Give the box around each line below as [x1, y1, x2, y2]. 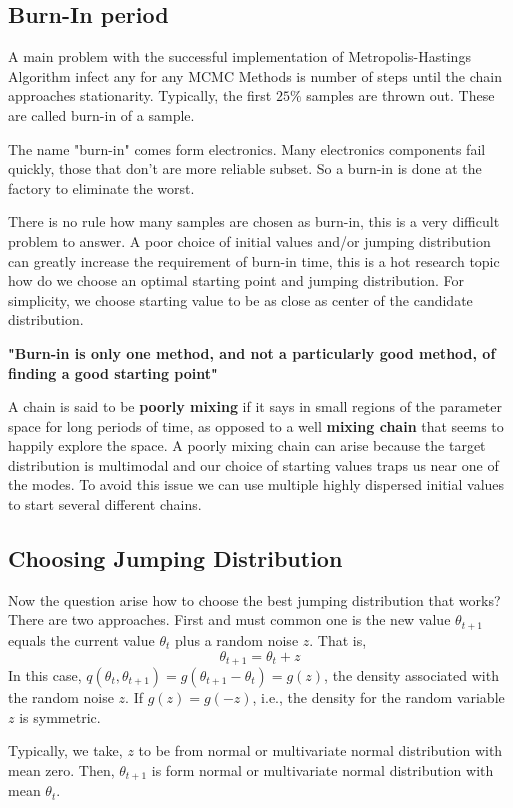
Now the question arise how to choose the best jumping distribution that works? [8, 589, 501, 610]
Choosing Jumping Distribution [8, 543, 343, 574]
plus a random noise [175, 629, 299, 650]
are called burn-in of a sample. [8, 104, 195, 125]
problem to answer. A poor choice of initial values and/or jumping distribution [8, 230, 491, 251]
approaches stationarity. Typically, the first [8, 85, 272, 106]
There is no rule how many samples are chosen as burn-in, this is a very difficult [8, 211, 500, 232]
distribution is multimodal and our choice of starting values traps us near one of [8, 454, 499, 475]
